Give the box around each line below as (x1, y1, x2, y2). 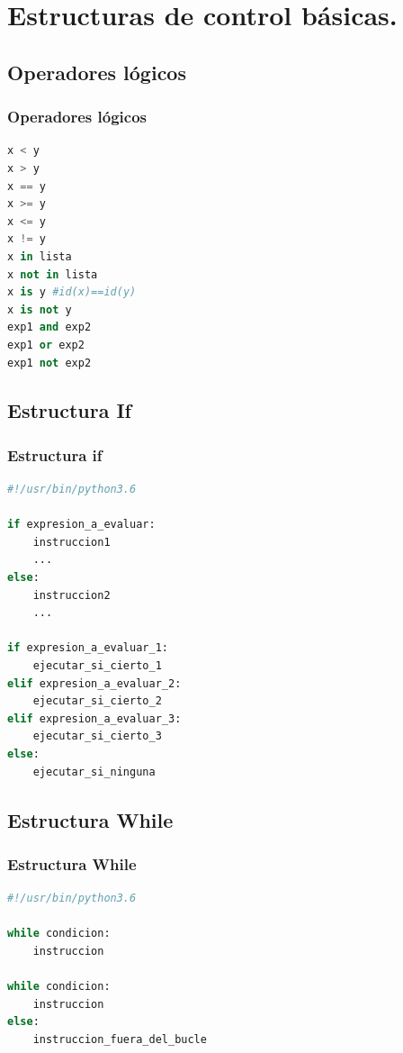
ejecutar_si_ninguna (32, 765, 156, 778)
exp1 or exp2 (7, 338, 85, 351)
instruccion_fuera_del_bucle (32, 1032, 207, 1046)
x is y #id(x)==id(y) (7, 286, 137, 299)
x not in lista (7, 268, 98, 281)
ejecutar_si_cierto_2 (32, 694, 162, 708)
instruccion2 (32, 588, 111, 602)
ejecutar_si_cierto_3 (32, 730, 162, 743)
